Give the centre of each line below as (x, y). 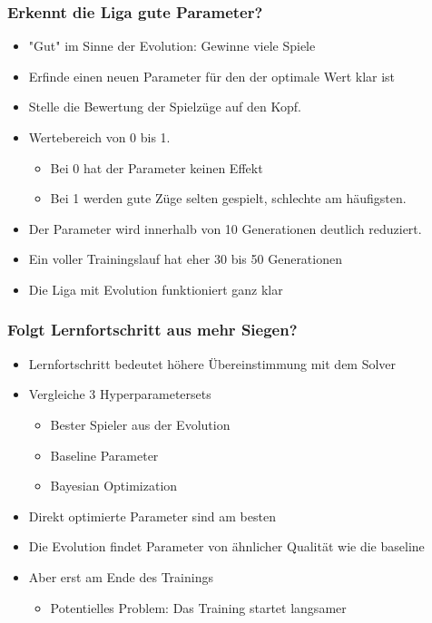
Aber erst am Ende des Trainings (121, 576)
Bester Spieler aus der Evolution (140, 424)
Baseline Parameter (104, 455)
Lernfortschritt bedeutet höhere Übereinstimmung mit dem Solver (212, 363)
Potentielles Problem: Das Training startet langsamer (198, 607)
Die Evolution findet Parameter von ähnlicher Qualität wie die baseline (226, 546)
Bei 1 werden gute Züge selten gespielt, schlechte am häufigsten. (228, 198)
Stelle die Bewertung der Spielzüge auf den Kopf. (165, 107)
